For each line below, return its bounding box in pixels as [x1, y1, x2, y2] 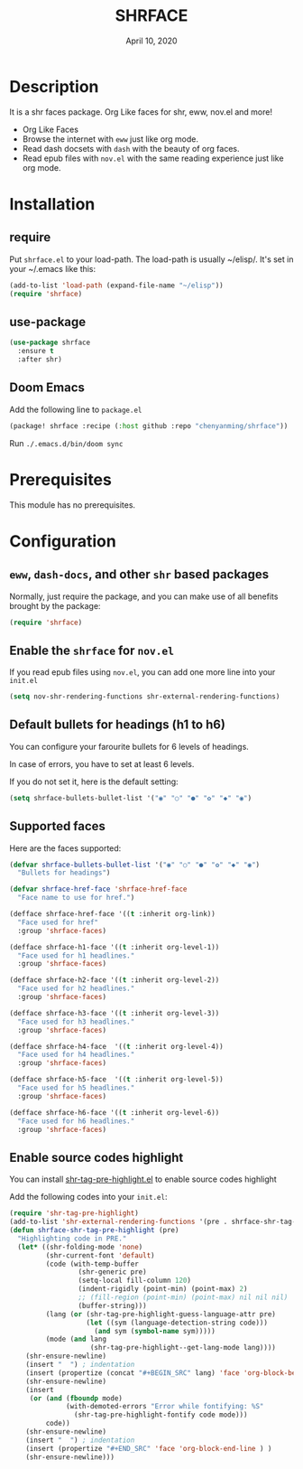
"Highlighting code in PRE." [17, 1234, 127, 1243]
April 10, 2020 [125, 35, 178, 46]
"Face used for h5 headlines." [17, 1083, 135, 1093]
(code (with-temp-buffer [45, 1259, 140, 1268]
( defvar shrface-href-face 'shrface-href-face [9, 884, 188, 894]
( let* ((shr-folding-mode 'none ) [17, 1242, 143, 1251]
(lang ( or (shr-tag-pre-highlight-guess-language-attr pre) [45, 1309, 277, 1319]
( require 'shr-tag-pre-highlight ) [9, 1209, 140, 1218]
